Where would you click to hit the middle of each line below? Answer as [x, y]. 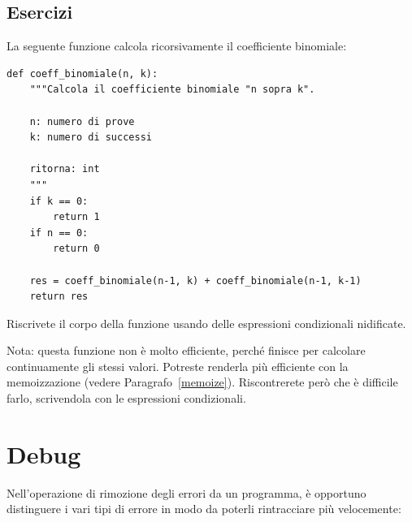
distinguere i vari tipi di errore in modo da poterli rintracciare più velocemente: [204, 509]
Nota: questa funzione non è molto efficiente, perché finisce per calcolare [186, 350]
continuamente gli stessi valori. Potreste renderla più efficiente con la [178, 366]
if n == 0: [59, 233]
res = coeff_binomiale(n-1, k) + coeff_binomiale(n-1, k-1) [195, 280]
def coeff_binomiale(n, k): [82, 73]
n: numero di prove [82, 121]
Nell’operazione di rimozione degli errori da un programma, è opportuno [186, 492]
